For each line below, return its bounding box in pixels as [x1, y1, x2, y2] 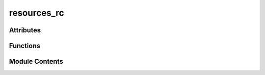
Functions [9, 42, 41, 50]
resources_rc [9, 7, 64, 18]
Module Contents [9, 57, 63, 66]
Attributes [9, 26, 41, 34]
